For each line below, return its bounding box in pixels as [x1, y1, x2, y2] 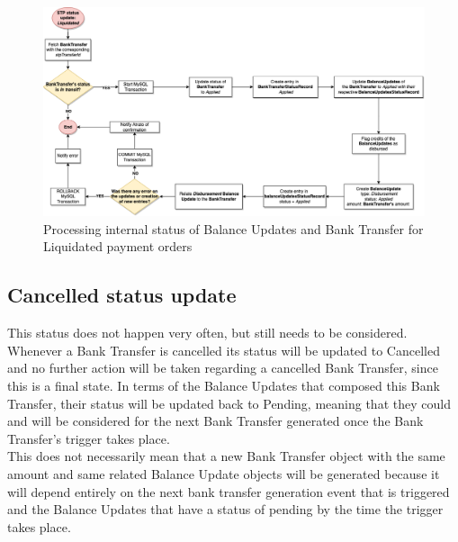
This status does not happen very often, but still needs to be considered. [7, 323, 408, 342]
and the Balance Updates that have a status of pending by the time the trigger [7, 500, 444, 519]
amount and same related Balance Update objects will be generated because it [7, 465, 440, 483]
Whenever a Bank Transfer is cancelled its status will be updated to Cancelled [7, 340, 440, 359]
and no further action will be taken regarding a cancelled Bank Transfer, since [7, 358, 438, 377]
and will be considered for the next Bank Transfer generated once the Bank [7, 411, 424, 430]
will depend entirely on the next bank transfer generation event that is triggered [7, 482, 450, 501]
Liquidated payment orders [43, 237, 193, 256]
